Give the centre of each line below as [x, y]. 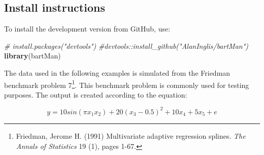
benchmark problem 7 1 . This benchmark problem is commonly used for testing [127, 84]
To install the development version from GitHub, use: [87, 29]
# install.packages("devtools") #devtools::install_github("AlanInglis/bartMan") [126, 45]
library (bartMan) [32, 56]
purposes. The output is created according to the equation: [96, 94]
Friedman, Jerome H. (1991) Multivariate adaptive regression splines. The [131, 135]
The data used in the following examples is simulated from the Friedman [117, 72]
